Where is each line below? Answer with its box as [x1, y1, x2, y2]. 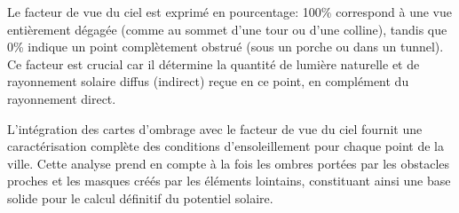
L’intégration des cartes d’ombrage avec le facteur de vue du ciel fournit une [7, 119, 423, 138]
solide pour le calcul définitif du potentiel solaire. [7, 188, 273, 207]
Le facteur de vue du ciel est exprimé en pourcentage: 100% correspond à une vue [7, 3, 453, 20]
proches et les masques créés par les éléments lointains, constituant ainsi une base [7, 171, 451, 190]
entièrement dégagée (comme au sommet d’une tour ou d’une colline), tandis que [7, 20, 447, 38]
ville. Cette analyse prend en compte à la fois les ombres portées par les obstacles [7, 154, 450, 172]
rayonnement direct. [7, 89, 116, 107]
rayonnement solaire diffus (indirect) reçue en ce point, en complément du [7, 72, 409, 91]
